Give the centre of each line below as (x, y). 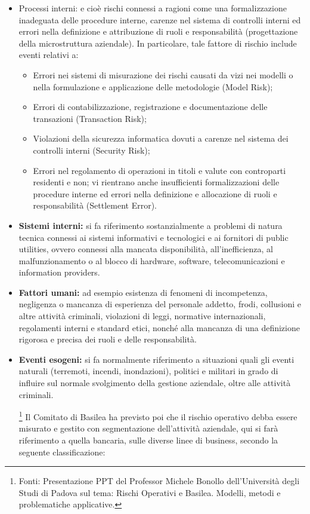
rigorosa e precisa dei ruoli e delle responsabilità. (108, 339)
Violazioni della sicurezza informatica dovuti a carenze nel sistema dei (161, 138)
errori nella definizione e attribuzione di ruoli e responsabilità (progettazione (158, 31)
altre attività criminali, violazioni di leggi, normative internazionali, (142, 316)
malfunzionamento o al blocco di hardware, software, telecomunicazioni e (152, 260)
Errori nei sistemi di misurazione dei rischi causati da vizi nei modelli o (163, 74)
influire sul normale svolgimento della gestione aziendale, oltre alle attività (155, 383)
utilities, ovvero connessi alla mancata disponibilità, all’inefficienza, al (146, 249)
